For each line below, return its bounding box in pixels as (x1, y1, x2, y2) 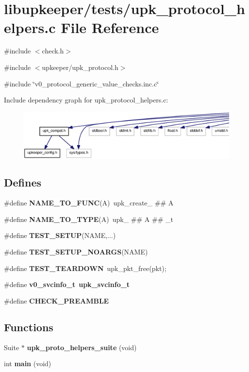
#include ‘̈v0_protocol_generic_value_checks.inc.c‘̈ (4, 78, 159, 88)
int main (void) (4, 358, 51, 369)
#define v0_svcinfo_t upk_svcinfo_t (4, 279, 130, 289)
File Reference (61, 17, 159, 37)
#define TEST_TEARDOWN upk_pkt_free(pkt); (4, 263, 166, 273)
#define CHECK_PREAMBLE (4, 295, 109, 305)
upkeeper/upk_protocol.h (42, 62, 118, 72)
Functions (4, 319, 53, 334)
